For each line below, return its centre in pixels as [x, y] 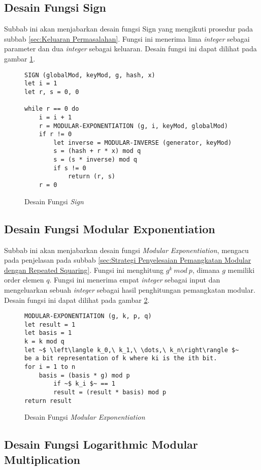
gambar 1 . [20, 58]
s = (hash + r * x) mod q [97, 151]
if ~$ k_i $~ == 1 [84, 384]
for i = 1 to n [50, 367]
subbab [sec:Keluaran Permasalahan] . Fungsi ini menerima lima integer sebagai [127, 38]
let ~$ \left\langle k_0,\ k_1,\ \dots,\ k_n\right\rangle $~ [132, 350]
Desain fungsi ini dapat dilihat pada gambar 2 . [77, 300]
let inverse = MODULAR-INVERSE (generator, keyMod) [143, 143]
